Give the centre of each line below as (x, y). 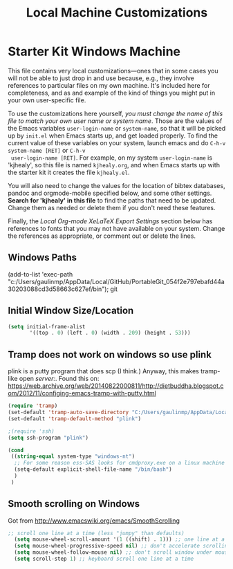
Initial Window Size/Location (71, 311)
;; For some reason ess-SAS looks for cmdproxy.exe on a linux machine (120, 463)
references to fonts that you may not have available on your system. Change (116, 228)
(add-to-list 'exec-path (40, 274)
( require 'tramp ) (33, 406)
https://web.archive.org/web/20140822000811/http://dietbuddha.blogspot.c (116, 386)
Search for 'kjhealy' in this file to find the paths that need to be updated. (112, 200)
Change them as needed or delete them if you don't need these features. (112, 207)
